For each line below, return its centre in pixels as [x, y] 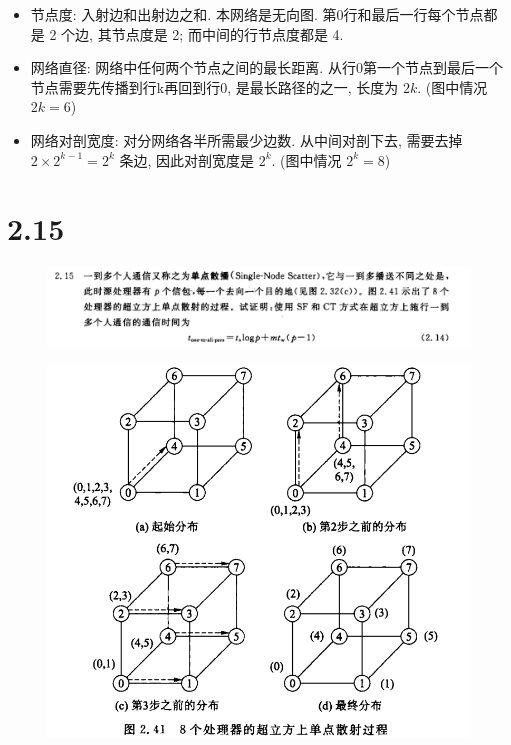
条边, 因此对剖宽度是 [186, 159]
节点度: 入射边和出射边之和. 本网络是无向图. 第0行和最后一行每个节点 [257, 14]
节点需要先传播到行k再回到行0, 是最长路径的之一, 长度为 [214, 86]
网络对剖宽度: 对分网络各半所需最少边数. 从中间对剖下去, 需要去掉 [246, 139]
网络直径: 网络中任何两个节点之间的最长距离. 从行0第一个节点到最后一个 [266, 67]
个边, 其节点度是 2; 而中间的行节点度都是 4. [202, 33]
